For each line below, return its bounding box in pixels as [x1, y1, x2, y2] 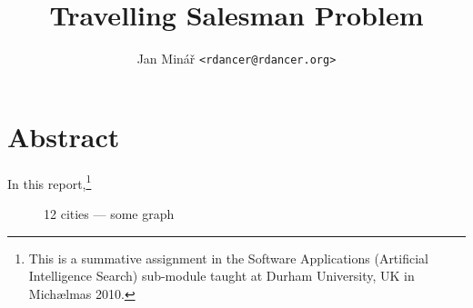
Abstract [7, 117, 120, 154]
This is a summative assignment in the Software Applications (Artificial [28, 248, 428, 267]
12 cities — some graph [44, 204, 175, 223]
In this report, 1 [7, 171, 92, 193]
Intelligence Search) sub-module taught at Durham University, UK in [28, 266, 415, 285]
